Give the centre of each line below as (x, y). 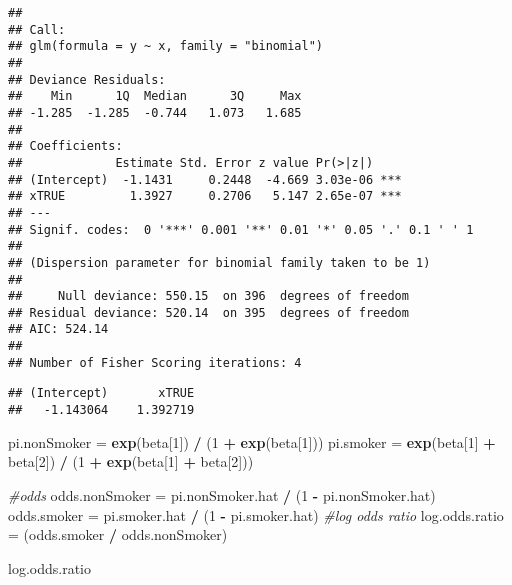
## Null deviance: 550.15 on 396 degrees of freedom (208, 296)
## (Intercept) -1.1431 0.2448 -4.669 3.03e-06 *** (205, 179)
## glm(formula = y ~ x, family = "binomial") (165, 46)
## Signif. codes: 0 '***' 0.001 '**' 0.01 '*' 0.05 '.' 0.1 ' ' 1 (241, 229)
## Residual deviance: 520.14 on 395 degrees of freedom (208, 312)
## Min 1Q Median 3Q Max (155, 96)
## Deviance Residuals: (87, 79)
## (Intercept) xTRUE (101, 393)
